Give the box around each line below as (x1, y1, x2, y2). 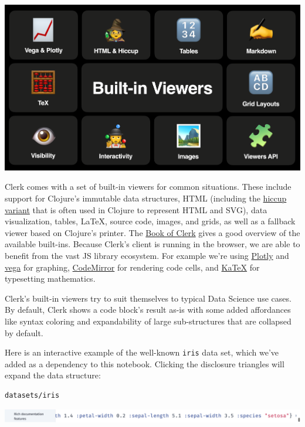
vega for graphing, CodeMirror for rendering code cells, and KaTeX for (5, 261, 260, 273)
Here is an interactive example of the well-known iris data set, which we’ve (5, 346, 279, 358)
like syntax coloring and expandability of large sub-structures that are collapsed (5, 315, 292, 327)
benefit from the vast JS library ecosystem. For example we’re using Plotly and (5, 249, 289, 261)
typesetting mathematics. (5, 272, 96, 285)
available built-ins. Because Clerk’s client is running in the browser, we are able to (5, 238, 300, 250)
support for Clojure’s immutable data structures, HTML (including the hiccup (5, 192, 287, 204)
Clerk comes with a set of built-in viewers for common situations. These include (5, 180, 292, 193)
